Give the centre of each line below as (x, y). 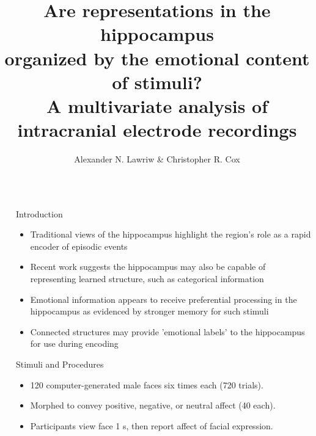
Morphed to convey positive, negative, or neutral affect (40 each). (153, 405)
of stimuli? (157, 82)
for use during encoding (74, 343)
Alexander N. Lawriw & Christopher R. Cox (157, 159)
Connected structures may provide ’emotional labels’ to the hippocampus (167, 331)
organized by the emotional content (157, 58)
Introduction (39, 213)
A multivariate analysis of (157, 105)
